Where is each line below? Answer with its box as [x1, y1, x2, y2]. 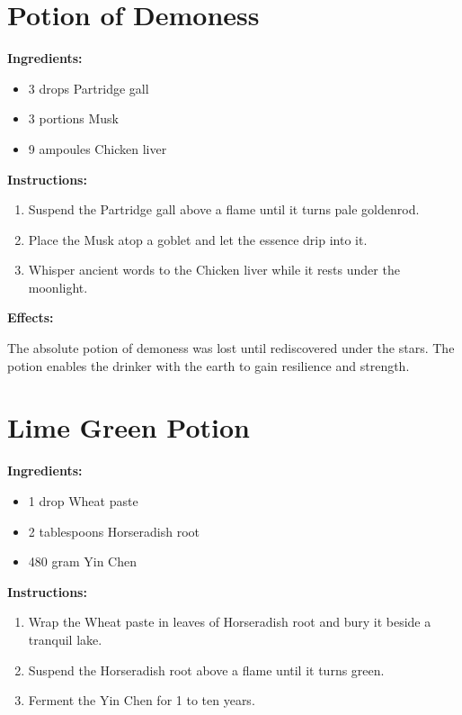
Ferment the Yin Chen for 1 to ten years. [28, 691, 255, 710]
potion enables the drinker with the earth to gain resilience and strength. [7, 356, 410, 375]
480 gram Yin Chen [28, 552, 138, 571]
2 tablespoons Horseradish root [28, 521, 200, 540]
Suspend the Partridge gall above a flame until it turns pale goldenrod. [28, 200, 420, 219]
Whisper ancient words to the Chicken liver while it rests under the [28, 260, 400, 279]
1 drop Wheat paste [28, 491, 138, 510]
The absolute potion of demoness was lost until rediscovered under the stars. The [7, 339, 455, 357]
